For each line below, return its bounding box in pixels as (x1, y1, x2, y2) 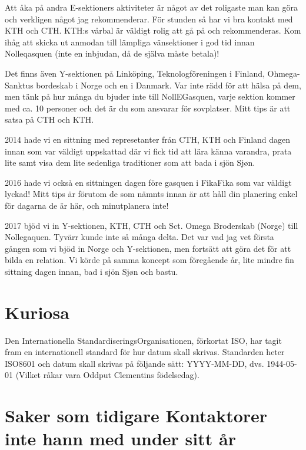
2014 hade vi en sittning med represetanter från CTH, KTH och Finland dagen (5, 133, 291, 145)
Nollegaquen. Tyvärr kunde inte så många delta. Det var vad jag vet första (5, 231, 274, 243)
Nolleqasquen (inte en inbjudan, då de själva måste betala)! (5, 47, 219, 60)
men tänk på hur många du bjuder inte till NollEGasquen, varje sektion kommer (5, 90, 295, 103)
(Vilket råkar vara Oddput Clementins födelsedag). (15, 369, 199, 381)
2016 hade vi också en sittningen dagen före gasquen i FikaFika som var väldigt (5, 176, 292, 188)
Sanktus (5, 78, 34, 91)
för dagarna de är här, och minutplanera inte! (5, 199, 169, 211)
